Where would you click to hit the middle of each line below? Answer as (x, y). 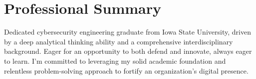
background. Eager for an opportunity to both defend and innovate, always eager (128, 51)
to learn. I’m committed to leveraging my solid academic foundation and (115, 60)
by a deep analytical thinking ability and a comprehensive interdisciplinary (119, 41)
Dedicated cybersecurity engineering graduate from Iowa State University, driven (128, 32)
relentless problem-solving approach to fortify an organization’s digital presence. (126, 70)
